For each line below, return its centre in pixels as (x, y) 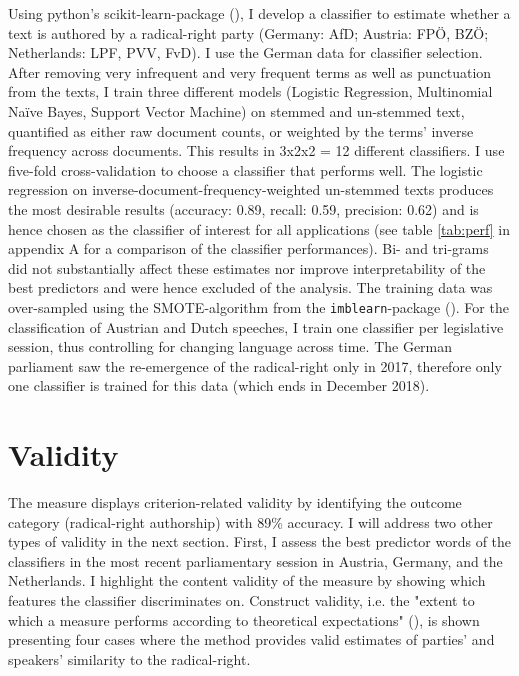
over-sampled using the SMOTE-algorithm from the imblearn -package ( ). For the (258, 306)
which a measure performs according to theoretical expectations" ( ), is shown (244, 619)
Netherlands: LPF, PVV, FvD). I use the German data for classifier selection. (245, 52)
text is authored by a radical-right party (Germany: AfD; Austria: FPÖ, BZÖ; (248, 32)
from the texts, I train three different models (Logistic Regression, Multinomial (250, 91)
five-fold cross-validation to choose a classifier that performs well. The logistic (245, 169)
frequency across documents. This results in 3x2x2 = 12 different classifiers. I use (256, 150)
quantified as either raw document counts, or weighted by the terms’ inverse (241, 130)
